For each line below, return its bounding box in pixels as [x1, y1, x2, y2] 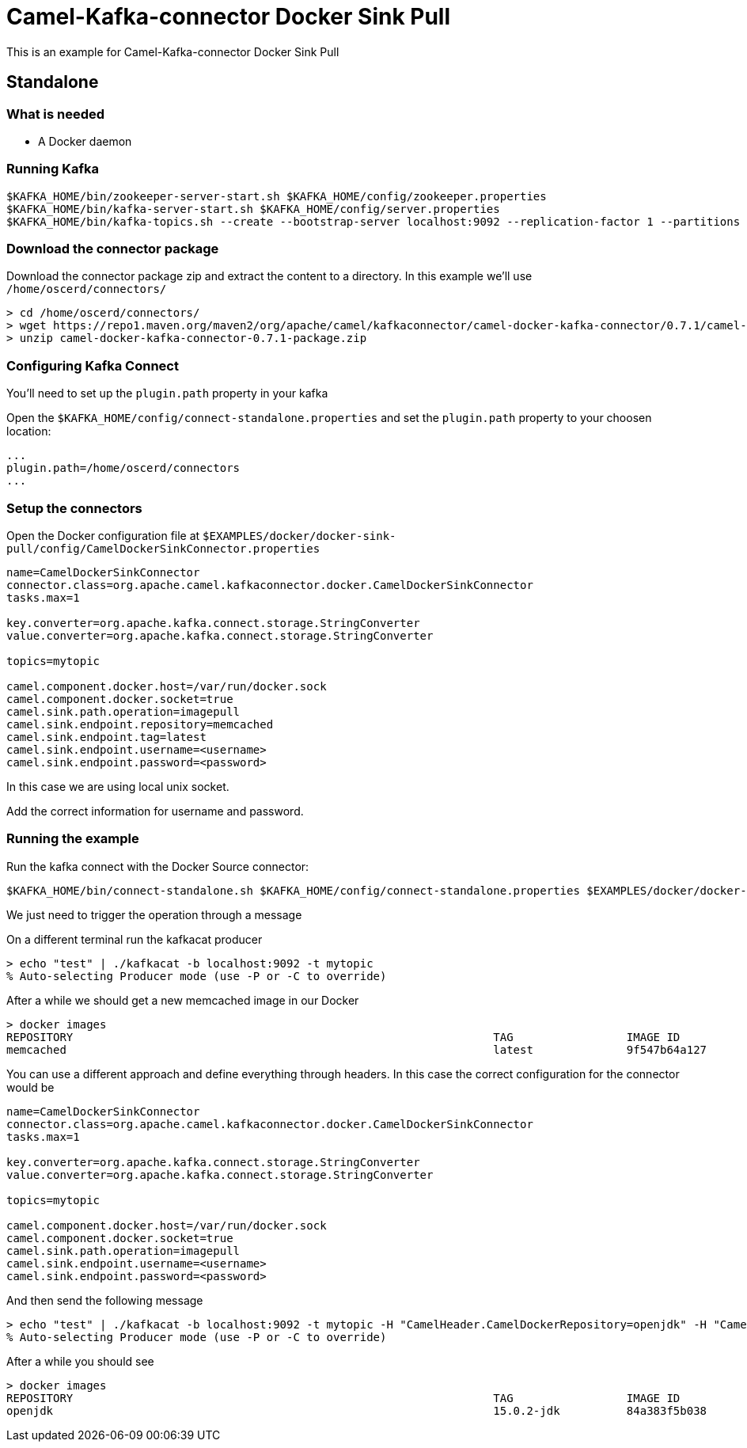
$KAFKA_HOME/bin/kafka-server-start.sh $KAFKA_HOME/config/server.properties [6, 202, 500, 215]
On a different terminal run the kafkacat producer [6, 932, 263, 946]
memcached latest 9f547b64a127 [6, 1043, 707, 1056]
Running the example [6, 830, 139, 847]
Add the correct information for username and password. [6, 804, 304, 818]
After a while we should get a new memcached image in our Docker [6, 993, 359, 1007]
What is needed [6, 105, 105, 122]
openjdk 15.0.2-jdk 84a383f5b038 [6, 1404, 707, 1417]
